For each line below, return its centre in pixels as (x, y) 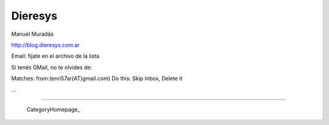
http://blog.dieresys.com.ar (45, 45)
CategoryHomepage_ (53, 109)
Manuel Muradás (33, 34)
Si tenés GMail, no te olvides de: (52, 67)
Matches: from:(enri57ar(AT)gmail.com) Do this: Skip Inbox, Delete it (97, 78)
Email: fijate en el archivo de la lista (55, 56)
